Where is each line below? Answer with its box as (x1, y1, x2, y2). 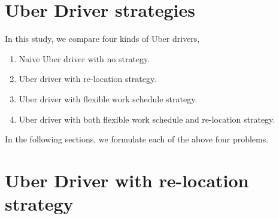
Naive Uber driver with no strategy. (19, 52, 150, 65)
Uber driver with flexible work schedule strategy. (19, 92, 198, 105)
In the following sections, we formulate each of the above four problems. (5, 133, 269, 145)
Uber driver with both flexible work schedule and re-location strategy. (19, 112, 275, 125)
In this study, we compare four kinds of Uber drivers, (5, 32, 200, 45)
